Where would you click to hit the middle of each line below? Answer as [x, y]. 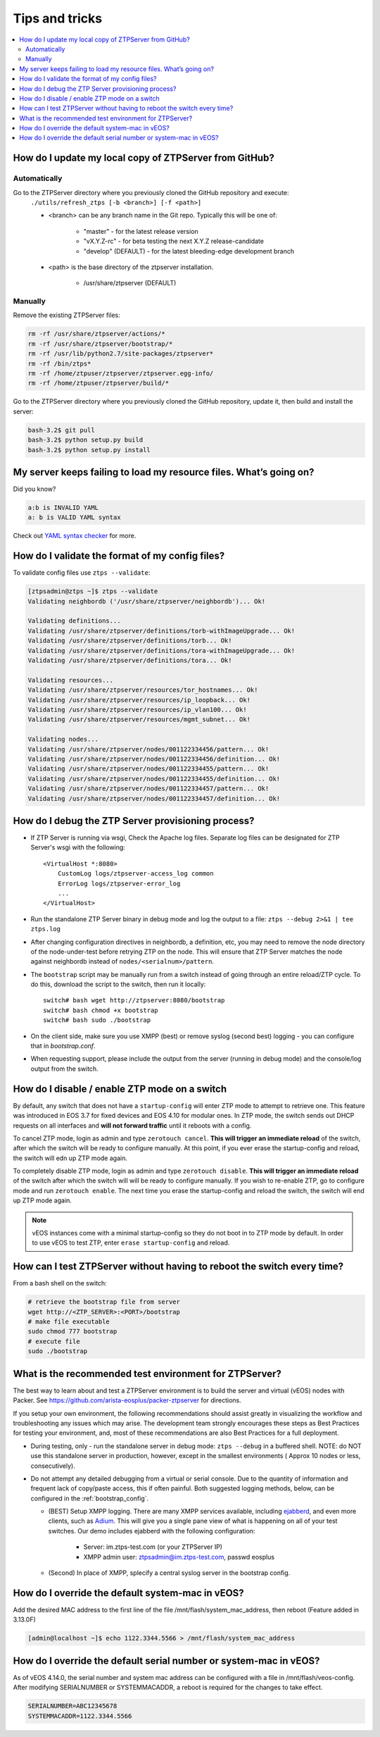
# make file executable [69, 1322]
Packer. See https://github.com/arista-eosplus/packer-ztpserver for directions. [127, 1400]
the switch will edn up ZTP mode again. [70, 1158]
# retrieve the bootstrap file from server [104, 1302]
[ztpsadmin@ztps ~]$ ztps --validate [93, 591]
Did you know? [34, 489]
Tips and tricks [57, 18]
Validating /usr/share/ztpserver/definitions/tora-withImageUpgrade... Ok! [161, 650]
